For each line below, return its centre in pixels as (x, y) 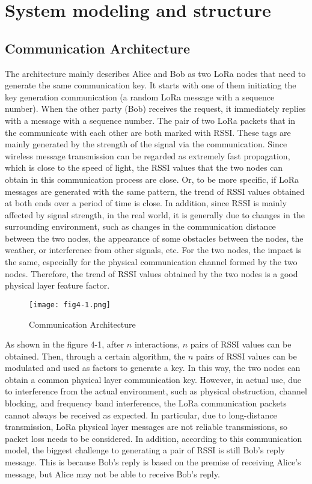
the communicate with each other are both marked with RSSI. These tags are (148, 132)
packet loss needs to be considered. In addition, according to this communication (154, 438)
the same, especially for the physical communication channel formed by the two (151, 262)
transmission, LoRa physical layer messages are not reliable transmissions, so (146, 427)
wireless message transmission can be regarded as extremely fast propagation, (148, 155)
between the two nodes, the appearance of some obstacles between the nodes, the (154, 238)
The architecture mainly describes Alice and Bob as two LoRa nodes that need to (155, 73)
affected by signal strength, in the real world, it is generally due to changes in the (155, 214)
